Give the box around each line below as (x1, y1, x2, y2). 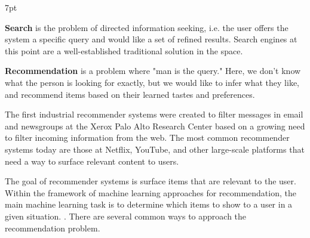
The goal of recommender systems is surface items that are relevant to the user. (5, 175, 296, 187)
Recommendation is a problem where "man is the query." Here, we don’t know (5, 64, 301, 77)
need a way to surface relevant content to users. (5, 154, 179, 167)
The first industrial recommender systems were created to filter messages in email (5, 108, 303, 120)
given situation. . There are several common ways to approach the (5, 209, 247, 222)
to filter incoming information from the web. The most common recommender (5, 131, 290, 144)
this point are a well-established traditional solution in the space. (5, 44, 243, 57)
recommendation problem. (5, 221, 100, 234)
